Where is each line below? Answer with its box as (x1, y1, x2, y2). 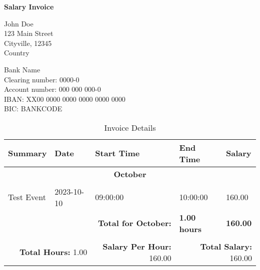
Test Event (8, 191, 46, 203)
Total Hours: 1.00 (19, 246, 87, 258)
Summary (8, 147, 47, 159)
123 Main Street (4, 28, 53, 38)
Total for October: (98, 217, 171, 229)
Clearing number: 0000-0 (4, 74, 79, 84)
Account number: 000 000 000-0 (4, 84, 101, 94)
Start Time (95, 147, 140, 159)
